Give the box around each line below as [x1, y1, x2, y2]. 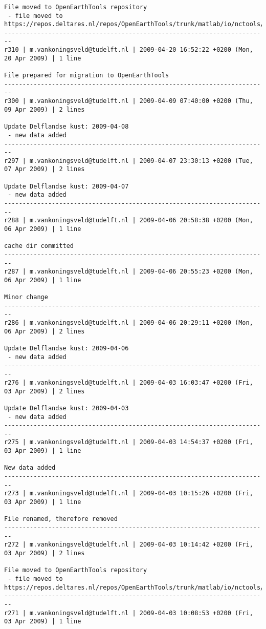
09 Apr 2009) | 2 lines [4, 106, 85, 113]
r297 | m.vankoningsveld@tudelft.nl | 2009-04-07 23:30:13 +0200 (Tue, [4, 157, 253, 164]
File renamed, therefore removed [4, 515, 118, 523]
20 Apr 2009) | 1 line [4, 54, 81, 62]
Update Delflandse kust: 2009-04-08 [4, 123, 129, 131]
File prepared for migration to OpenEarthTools [4, 72, 169, 79]
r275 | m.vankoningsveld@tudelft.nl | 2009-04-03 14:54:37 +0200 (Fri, [4, 438, 253, 446]
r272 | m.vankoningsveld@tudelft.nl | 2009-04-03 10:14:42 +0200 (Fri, [4, 541, 253, 549]
